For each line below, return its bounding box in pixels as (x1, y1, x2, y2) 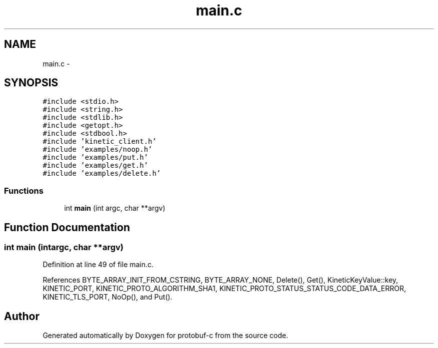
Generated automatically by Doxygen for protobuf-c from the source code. (42, 331, 288, 340)
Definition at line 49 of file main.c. (42, 260, 154, 269)
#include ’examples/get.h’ (42, 161, 148, 170)
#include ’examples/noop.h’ (42, 145, 152, 154)
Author (4, 310, 39, 323)
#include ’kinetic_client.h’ (42, 137, 156, 146)
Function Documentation (4, 221, 130, 234)
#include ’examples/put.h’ (42, 153, 148, 162)
